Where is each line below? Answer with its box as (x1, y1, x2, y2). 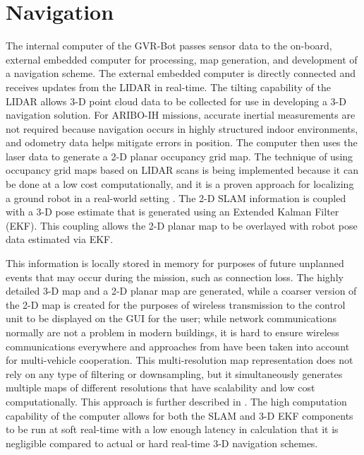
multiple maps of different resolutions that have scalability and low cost (6, 380, 315, 395)
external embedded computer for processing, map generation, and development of (6, 52, 358, 66)
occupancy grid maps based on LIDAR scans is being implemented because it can (6, 162, 358, 177)
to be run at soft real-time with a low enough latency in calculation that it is (6, 422, 339, 437)
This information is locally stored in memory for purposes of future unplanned (6, 256, 344, 271)
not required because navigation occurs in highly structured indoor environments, (6, 121, 358, 136)
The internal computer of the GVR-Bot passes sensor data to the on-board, (6, 38, 332, 53)
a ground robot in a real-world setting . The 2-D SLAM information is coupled (6, 190, 346, 205)
